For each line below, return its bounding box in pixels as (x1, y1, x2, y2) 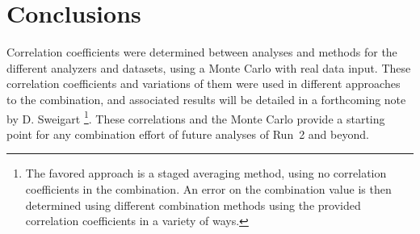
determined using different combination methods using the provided (25, 196, 361, 213)
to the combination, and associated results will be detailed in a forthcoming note (6, 90, 406, 107)
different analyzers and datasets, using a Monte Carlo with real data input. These (6, 59, 411, 76)
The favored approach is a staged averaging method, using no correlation (25, 165, 387, 182)
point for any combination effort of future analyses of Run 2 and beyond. (6, 125, 369, 142)
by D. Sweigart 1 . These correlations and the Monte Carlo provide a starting (6, 107, 385, 127)
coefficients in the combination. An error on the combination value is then (25, 180, 392, 197)
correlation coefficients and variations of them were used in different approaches (6, 75, 401, 92)
